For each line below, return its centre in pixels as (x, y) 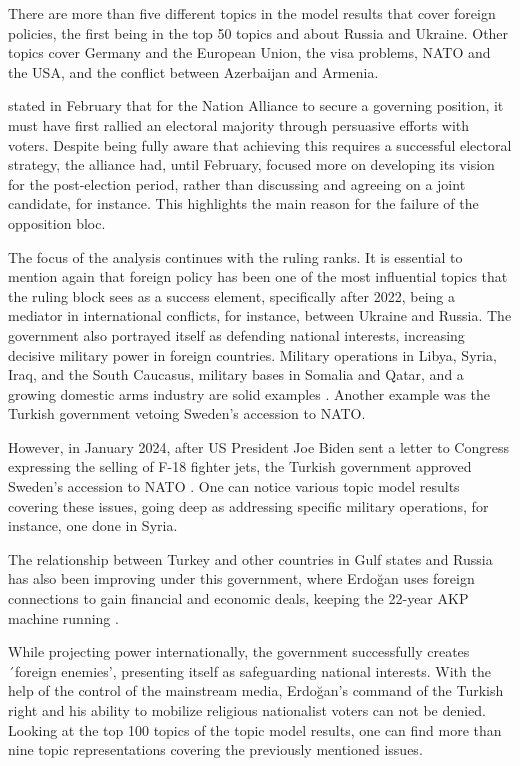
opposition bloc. (57, 222)
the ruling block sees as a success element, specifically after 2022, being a (231, 295)
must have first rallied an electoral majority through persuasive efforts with (239, 124)
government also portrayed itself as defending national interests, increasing (236, 334)
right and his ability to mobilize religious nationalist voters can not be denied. (247, 710)
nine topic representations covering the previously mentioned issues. (215, 749)
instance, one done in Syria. (93, 525)
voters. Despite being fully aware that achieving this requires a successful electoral (260, 144)
